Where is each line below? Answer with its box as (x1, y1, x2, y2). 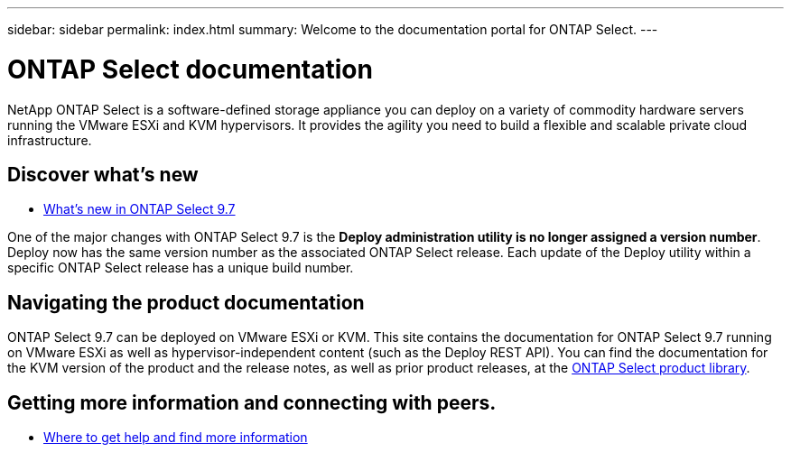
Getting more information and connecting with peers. (7, 391, 497, 414)
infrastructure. (7, 132, 92, 148)
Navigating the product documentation (7, 291, 365, 314)
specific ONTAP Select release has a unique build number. (7, 260, 354, 276)
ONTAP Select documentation (7, 53, 373, 85)
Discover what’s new (7, 162, 199, 186)
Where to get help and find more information (43, 429, 308, 446)
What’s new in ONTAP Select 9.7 (43, 201, 236, 217)
